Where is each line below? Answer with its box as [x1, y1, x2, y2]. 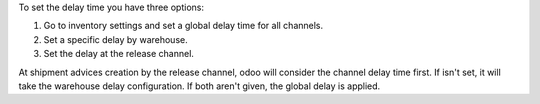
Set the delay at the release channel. [43, 48, 195, 60]
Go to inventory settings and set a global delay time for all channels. [43, 20, 324, 32]
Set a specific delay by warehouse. [43, 33, 189, 45]
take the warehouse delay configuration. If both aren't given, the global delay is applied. [18, 80, 381, 92]
